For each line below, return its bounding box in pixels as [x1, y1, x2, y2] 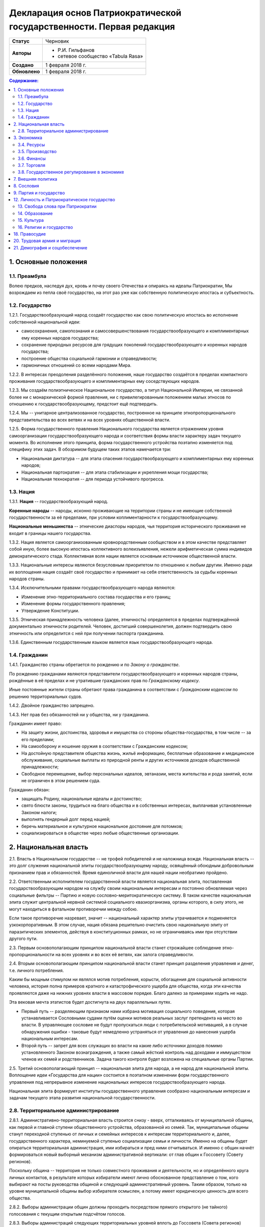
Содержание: [9, 78, 39, 83]
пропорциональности [9, 951, 55, 957]
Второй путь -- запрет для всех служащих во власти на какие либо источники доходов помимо [21, 1042, 223, 1048]
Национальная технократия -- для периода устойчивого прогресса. [21, 476, 164, 482]
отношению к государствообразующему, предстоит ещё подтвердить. [9, 401, 158, 407]
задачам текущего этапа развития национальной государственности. [9, 1095, 156, 1101]
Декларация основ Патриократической [9, 7, 182, 18]
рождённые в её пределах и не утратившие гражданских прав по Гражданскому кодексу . [9, 678, 200, 684]
